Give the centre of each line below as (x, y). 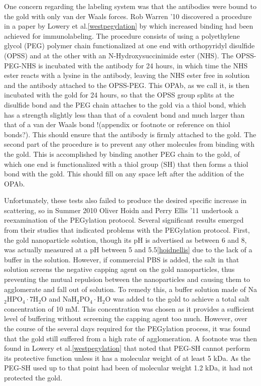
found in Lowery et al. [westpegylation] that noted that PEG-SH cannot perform (127, 348)
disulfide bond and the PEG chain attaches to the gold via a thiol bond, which (125, 104)
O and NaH (59, 299)
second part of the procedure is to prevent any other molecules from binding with (129, 144)
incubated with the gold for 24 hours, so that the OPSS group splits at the (119, 95)
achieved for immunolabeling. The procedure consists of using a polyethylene (122, 35)
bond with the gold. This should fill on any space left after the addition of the (124, 174)
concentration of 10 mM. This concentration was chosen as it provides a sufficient (129, 308)
